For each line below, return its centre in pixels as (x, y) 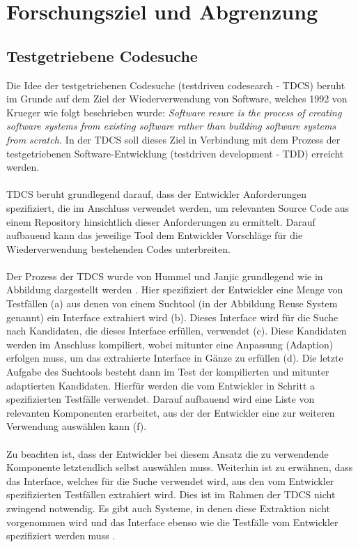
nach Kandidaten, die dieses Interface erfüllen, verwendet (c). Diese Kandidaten (177, 331)
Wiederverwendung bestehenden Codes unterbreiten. (118, 248)
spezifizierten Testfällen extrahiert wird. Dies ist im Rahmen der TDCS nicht (171, 494)
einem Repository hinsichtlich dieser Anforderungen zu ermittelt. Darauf (161, 221)
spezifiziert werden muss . (61, 536)
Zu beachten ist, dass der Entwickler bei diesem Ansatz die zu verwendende (168, 453)
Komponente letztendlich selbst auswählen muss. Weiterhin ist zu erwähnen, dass (180, 467)
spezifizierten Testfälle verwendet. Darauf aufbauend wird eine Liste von (161, 399)
